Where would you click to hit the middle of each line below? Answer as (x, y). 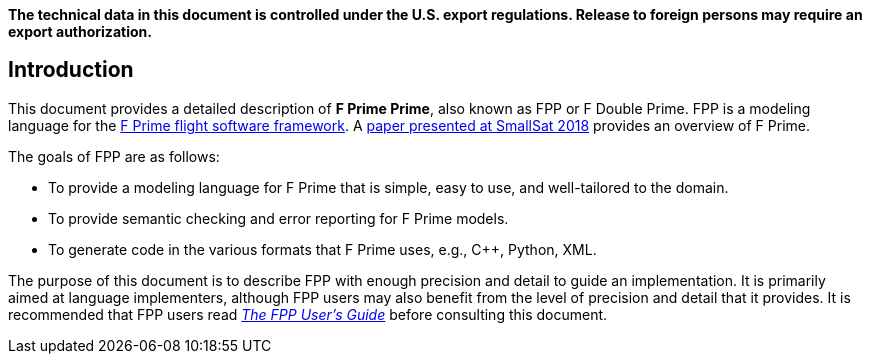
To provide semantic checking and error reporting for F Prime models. (278, 218)
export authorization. (80, 31)
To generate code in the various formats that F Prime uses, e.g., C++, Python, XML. (322, 249)
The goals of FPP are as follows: (114, 156)
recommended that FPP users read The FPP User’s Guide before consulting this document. (308, 314)
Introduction (71, 70)
